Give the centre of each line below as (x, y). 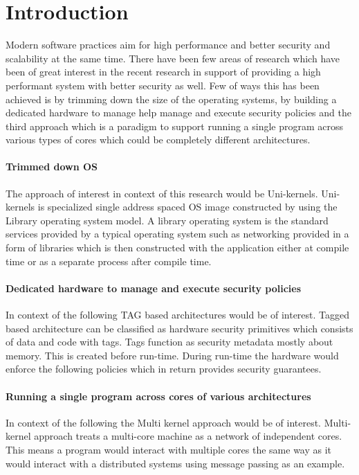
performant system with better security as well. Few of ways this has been (163, 85)
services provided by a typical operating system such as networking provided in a (177, 234)
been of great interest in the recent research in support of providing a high (163, 72)
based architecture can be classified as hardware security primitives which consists (179, 328)
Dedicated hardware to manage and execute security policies (154, 288)
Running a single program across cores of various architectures (158, 396)
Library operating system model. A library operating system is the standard (167, 220)
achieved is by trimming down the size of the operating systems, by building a (171, 99)
